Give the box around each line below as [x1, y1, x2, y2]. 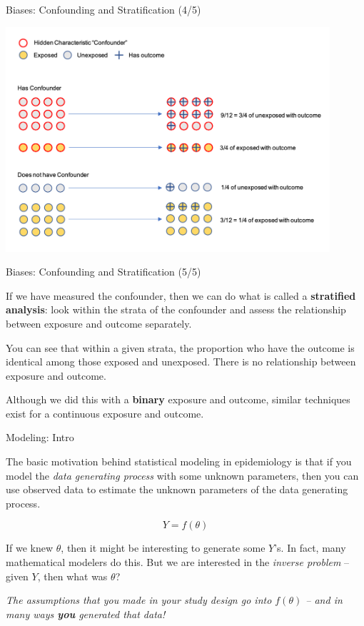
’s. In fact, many [274, 540, 346, 555]
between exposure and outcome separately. [6, 315, 192, 330]
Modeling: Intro [6, 430, 74, 445]
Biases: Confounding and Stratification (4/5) [6, 2, 201, 16]
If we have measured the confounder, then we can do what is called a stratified [6, 288, 356, 303]
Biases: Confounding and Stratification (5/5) [6, 264, 201, 279]
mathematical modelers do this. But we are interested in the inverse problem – [6, 555, 350, 570]
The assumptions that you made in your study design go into [6, 592, 272, 607]
